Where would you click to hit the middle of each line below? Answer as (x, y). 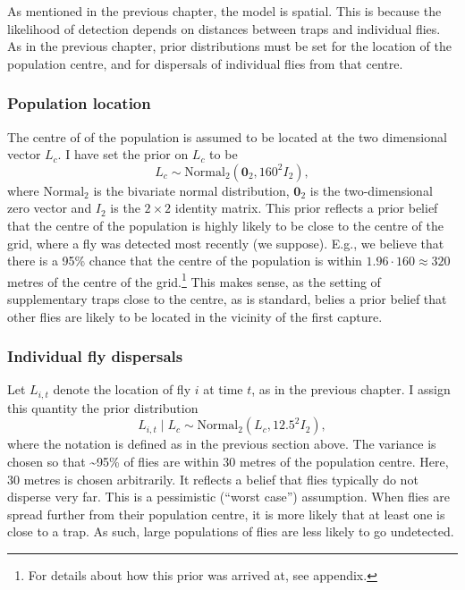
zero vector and (50, 208)
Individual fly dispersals (95, 356)
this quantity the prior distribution (103, 407)
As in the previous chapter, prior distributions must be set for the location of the (229, 46)
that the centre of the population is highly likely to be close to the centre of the (225, 225)
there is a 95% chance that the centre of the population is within (185, 261)
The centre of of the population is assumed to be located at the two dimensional (227, 136)
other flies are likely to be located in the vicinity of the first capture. (195, 316)
